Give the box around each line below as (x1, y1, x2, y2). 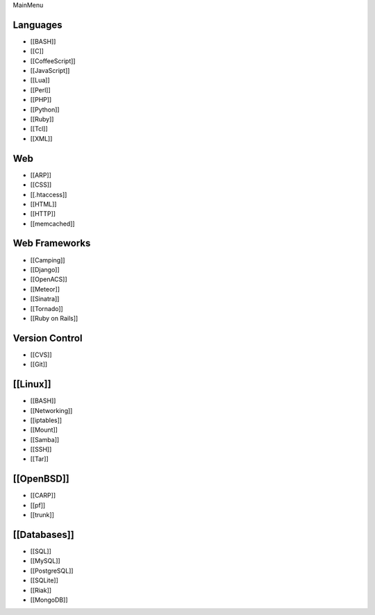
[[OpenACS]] (30, 275, 67, 284)
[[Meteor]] (30, 285, 60, 293)
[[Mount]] (30, 426, 58, 434)
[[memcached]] (30, 219, 76, 228)
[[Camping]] (30, 255, 65, 264)
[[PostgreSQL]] (30, 566, 74, 575)
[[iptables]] (30, 416, 62, 424)
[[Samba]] (30, 435, 60, 444)
